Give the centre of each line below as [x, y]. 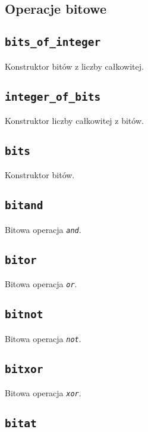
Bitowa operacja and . [43, 229]
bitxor [24, 369]
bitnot [24, 315]
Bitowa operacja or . [41, 284]
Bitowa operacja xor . [43, 393]
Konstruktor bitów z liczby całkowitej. [74, 66]
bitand [24, 206]
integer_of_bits [53, 97]
